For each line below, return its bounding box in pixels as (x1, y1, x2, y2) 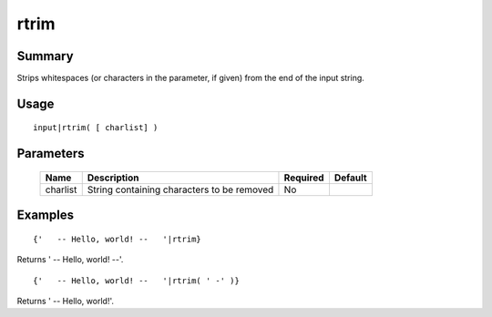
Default (333, 171, 368, 184)
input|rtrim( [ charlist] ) (33, 123, 159, 133)
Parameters (16, 146, 85, 161)
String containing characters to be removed (87, 183, 274, 196)
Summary (16, 48, 74, 64)
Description (87, 171, 139, 184)
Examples (16, 208, 75, 223)
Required (283, 171, 324, 184)
